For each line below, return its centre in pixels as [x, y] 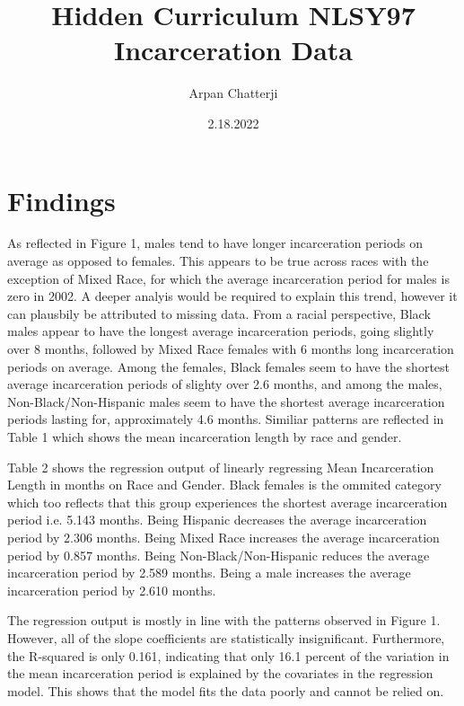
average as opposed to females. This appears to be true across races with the [218, 261]
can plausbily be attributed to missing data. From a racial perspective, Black [219, 313]
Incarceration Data [233, 50]
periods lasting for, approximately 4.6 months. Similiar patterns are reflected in [226, 419]
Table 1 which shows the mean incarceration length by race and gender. [205, 436]
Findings [61, 200]
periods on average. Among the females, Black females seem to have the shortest [229, 366]
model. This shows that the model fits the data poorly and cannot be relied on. [226, 690]
